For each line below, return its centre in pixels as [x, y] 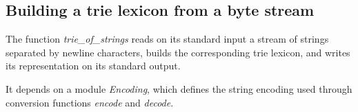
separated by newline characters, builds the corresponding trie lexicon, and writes [178, 52]
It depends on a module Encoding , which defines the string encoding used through [179, 88]
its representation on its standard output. [93, 66]
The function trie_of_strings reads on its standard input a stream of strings [167, 39]
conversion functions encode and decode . [90, 102]
